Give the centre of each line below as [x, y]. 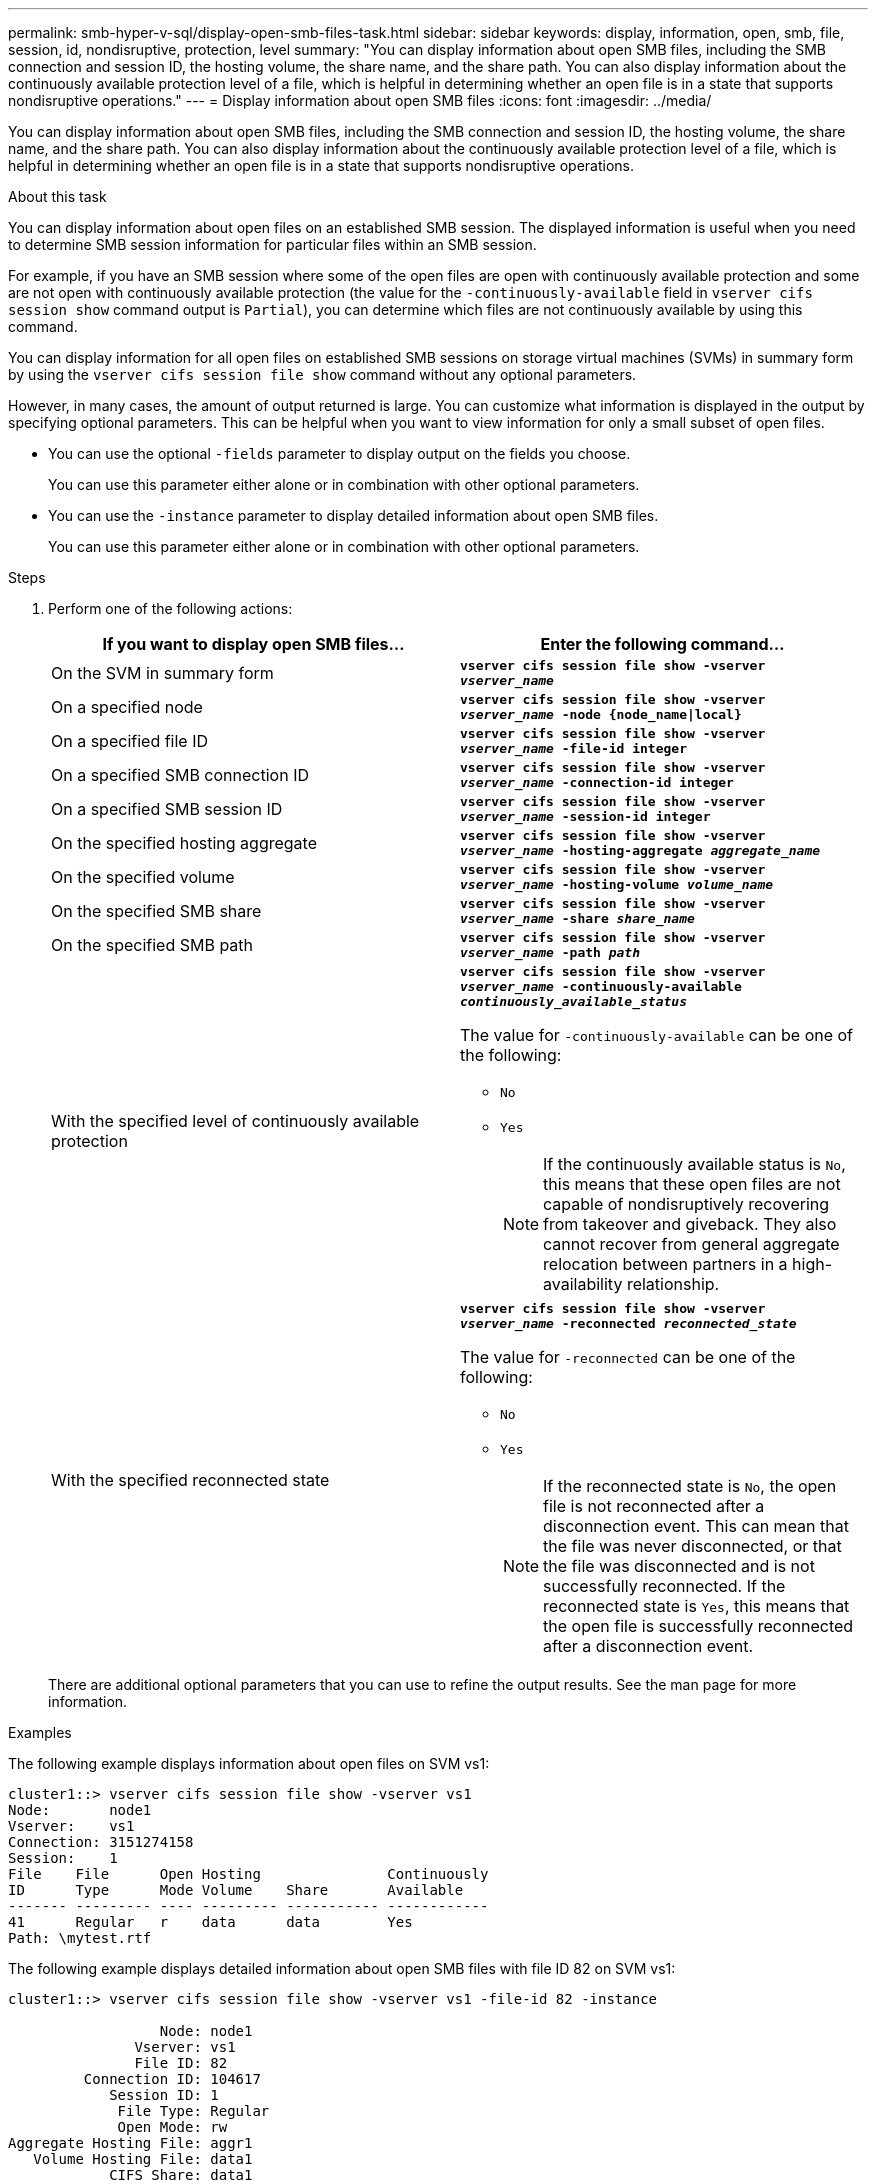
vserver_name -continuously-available [601, 986]
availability [583, 1284]
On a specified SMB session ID [167, 809]
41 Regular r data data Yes [210, 1922]
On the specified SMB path [152, 945]
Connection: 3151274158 [101, 1842]
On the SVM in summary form [162, 673]
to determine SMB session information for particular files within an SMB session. [272, 244]
